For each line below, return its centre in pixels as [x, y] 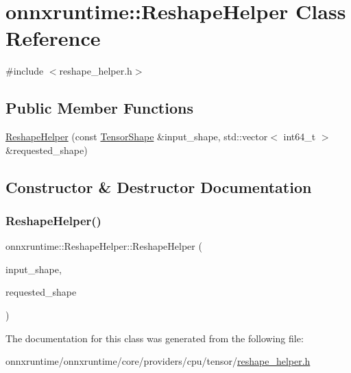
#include [25, 71]
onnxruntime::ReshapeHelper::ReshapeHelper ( [104, 246]
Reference [53, 38]
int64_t [300, 137]
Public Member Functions [99, 108]
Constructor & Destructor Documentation [159, 186]
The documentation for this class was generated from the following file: [155, 338]
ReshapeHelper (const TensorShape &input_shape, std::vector [137, 137]
